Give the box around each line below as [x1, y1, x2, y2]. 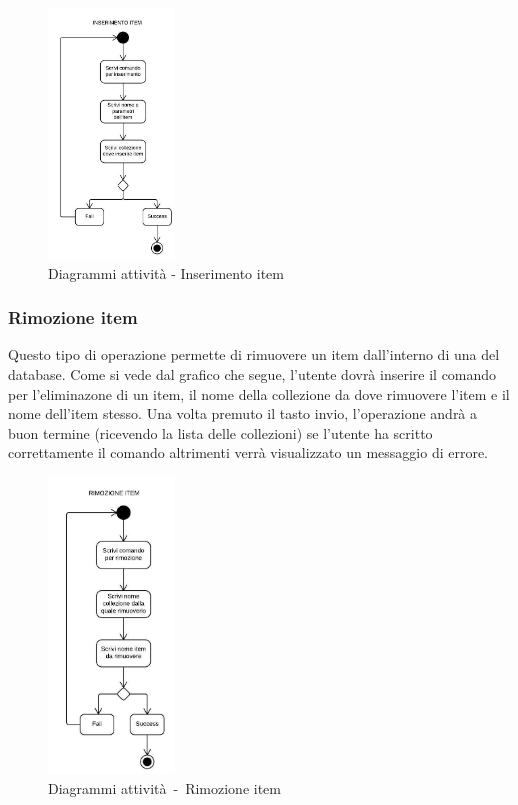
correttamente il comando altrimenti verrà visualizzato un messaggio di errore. [8, 442, 489, 463]
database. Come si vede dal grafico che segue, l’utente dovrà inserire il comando [8, 363, 497, 384]
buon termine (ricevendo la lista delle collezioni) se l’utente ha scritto [8, 422, 433, 443]
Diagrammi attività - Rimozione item [48, 777, 281, 798]
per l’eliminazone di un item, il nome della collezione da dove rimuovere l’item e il [8, 383, 510, 404]
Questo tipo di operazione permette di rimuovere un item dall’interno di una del [8, 344, 500, 365]
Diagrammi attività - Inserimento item [48, 262, 284, 283]
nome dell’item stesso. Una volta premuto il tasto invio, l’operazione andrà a [8, 403, 478, 424]
